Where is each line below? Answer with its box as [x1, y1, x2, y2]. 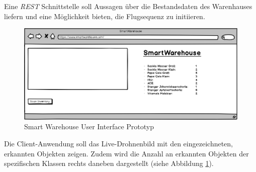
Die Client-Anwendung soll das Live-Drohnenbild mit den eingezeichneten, [4, 138, 233, 149]
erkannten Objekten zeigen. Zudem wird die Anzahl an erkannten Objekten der [4, 148, 249, 158]
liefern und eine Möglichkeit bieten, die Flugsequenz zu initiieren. [4, 11, 205, 21]
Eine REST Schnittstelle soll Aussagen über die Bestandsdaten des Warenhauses [4, 1, 252, 11]
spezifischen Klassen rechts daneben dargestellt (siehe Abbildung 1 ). [4, 158, 214, 168]
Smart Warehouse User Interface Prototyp [24, 121, 154, 132]
